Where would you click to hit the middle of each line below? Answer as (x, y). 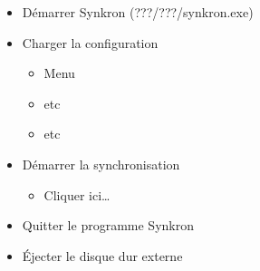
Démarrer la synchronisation (101, 164)
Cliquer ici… (77, 194)
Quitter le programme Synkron (108, 225)
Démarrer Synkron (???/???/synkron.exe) (138, 12)
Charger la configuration (90, 42)
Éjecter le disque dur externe (102, 255)
